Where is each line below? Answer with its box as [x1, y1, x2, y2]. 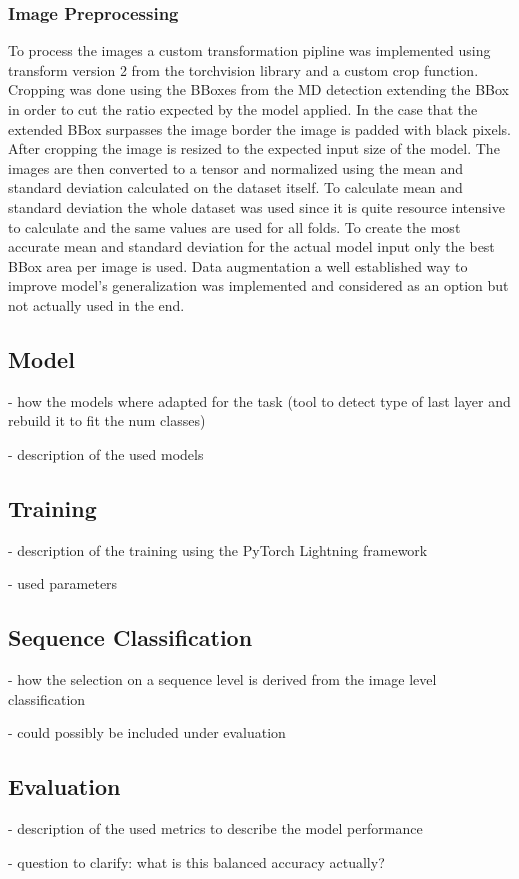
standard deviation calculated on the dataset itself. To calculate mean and [8, 177, 463, 198]
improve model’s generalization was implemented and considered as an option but [8, 275, 509, 296]
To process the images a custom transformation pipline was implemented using [8, 40, 491, 61]
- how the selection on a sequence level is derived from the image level [8, 669, 437, 690]
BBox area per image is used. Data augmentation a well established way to [8, 255, 468, 276]
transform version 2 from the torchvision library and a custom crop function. [8, 59, 479, 80]
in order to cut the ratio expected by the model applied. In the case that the [8, 99, 478, 119]
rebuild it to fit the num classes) [8, 410, 206, 431]
